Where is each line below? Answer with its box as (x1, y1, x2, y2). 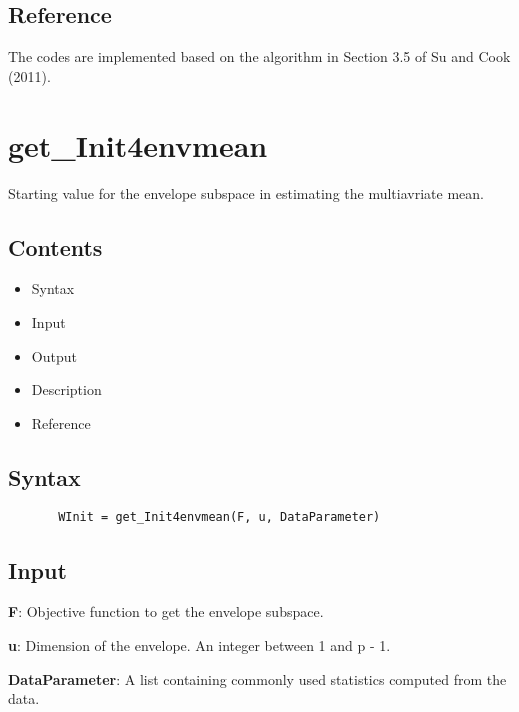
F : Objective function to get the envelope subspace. (8, 601, 324, 622)
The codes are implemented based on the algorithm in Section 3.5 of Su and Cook (8, 46, 511, 67)
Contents (8, 231, 103, 262)
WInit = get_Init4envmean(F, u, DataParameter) (58, 510, 381, 525)
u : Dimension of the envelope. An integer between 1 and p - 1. (8, 634, 391, 655)
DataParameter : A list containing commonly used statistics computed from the (8, 668, 507, 689)
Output (31, 345, 77, 366)
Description (31, 379, 102, 400)
